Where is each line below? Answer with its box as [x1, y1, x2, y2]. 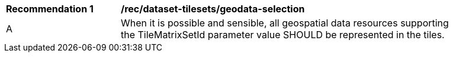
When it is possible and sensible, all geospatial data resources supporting [121, 17, 449, 29]
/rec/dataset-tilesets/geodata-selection [121, 3, 305, 15]
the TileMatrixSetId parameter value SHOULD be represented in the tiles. [121, 29, 445, 41]
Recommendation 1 [6, 3, 94, 15]
